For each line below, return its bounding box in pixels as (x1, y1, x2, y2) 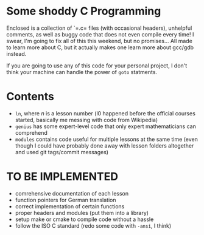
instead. (6, 50, 27, 57)
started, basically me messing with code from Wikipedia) (15, 116, 158, 123)
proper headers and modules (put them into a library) (15, 209, 149, 216)
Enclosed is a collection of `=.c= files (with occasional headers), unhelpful (6, 24, 192, 32)
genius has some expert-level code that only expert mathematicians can (15, 123, 196, 130)
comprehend (15, 129, 47, 136)
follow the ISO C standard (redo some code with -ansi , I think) (15, 222, 172, 229)
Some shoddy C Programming (6, 4, 161, 18)
